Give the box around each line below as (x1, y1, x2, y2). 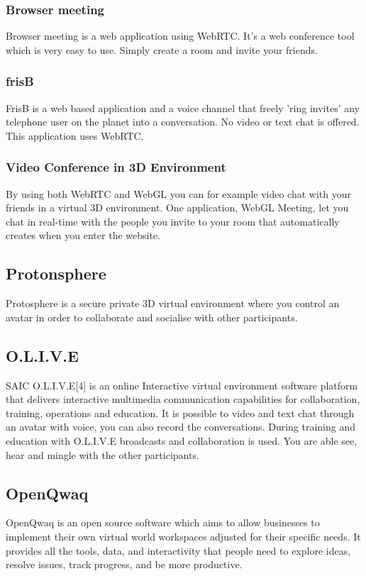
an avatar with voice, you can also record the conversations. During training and (6, 419, 356, 434)
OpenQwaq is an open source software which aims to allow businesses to (6, 515, 320, 530)
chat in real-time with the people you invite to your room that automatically (6, 214, 340, 228)
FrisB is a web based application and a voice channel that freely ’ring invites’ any (6, 100, 360, 115)
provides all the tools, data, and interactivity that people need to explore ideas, (6, 543, 351, 558)
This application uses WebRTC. (6, 128, 144, 143)
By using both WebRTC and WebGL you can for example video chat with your (6, 186, 351, 201)
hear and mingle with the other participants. (6, 447, 199, 462)
